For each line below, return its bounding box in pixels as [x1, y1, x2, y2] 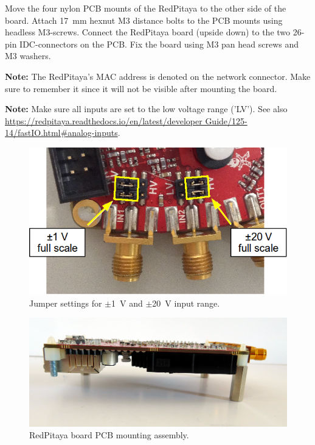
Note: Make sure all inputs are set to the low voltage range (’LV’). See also [5, 102, 288, 115]
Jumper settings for [29, 296, 102, 309]
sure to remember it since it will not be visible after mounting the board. [5, 82, 277, 94]
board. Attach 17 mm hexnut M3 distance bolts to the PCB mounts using [5, 13, 283, 26]
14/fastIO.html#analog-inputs [5, 126, 118, 139]
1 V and [111, 296, 143, 309]
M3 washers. [5, 49, 51, 62]
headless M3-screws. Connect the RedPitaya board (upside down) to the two [5, 26, 291, 38]
